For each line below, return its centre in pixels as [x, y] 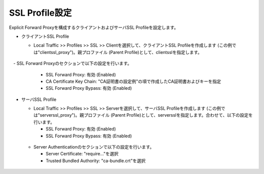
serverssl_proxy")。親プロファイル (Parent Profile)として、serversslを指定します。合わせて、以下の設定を [146, 115]
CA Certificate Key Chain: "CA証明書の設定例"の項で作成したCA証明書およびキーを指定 [133, 81]
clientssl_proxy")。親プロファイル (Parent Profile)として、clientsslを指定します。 [121, 52]
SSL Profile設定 [40, 13]
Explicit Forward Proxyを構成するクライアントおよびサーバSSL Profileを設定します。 [94, 27]
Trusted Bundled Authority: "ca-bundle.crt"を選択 [96, 161]
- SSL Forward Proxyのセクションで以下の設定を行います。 [72, 63]
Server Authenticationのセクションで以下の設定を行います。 [94, 147]
